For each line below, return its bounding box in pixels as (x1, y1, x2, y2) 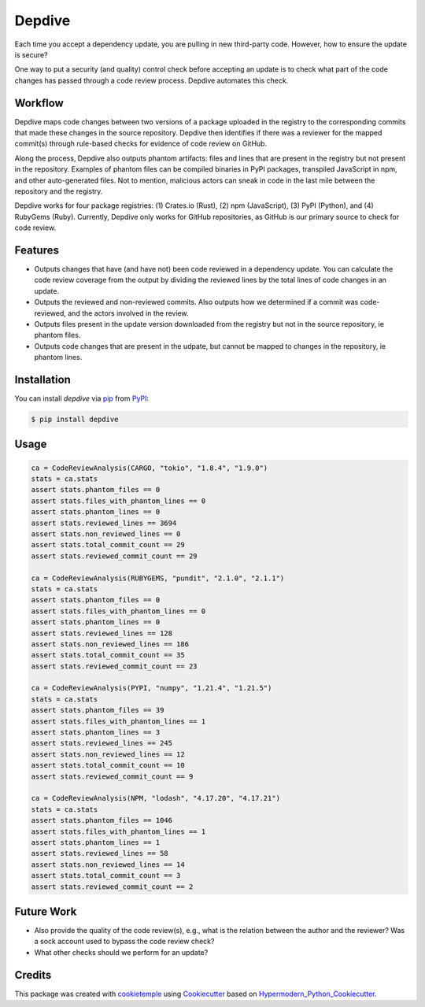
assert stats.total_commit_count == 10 (31, 761, 185, 770)
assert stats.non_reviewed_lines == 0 (31, 530, 181, 539)
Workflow (14, 96, 65, 109)
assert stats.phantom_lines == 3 (31, 728, 161, 737)
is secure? (14, 50, 48, 59)
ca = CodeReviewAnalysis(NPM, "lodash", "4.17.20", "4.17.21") (31, 794, 281, 803)
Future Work (14, 905, 77, 918)
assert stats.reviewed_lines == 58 (31, 849, 168, 858)
